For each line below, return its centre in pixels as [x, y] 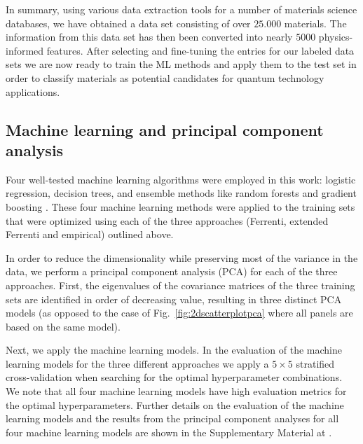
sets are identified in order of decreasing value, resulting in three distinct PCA [174, 299]
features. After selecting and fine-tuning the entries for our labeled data [200, 50]
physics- [336, 37]
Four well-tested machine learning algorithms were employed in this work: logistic [181, 179]
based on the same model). [63, 326]
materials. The [315, 23]
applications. [33, 91]
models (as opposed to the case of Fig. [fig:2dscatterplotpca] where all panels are [179, 313]
